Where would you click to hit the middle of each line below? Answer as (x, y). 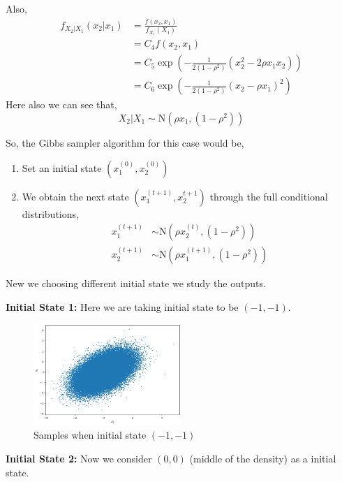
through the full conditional (269, 196)
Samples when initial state (90, 435)
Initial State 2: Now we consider (79, 458)
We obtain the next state (75, 196)
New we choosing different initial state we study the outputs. (136, 283)
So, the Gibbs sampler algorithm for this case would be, (125, 143)
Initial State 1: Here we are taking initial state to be (122, 306)
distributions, (50, 213)
